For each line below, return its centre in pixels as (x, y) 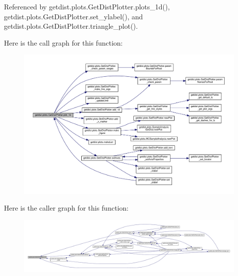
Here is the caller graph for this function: (66, 208)
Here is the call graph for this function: (63, 42)
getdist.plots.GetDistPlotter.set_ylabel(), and (74, 16)
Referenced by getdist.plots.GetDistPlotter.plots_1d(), (87, 6)
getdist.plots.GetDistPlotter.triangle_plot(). (71, 26)
